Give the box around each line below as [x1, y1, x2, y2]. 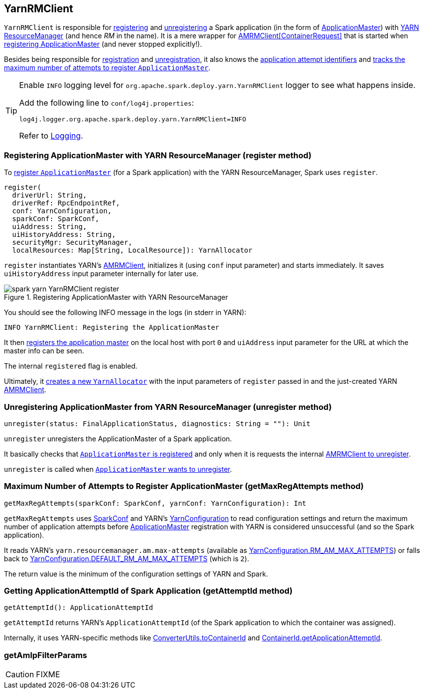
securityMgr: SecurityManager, [12, 238, 133, 247]
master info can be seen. [4, 346, 84, 355]
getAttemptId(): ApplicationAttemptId [4, 604, 153, 612]
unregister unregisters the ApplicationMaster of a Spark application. [4, 434, 232, 443]
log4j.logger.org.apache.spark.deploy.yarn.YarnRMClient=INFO [19, 115, 246, 123]
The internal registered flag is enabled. [4, 362, 138, 371]
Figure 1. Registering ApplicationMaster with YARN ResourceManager [4, 293, 228, 302]
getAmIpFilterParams [4, 650, 87, 660]
